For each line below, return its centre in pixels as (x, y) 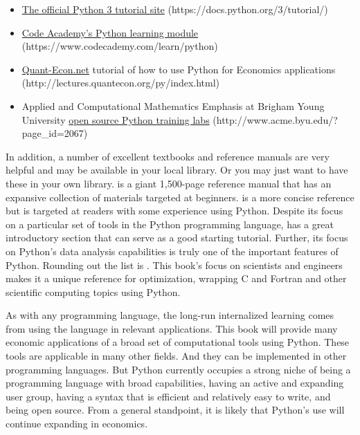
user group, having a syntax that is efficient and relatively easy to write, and (168, 396)
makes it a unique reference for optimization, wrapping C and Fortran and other (176, 278)
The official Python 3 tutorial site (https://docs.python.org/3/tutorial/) (175, 9)
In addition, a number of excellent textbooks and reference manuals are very (168, 156)
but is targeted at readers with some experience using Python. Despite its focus (174, 211)
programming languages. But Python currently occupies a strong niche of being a (178, 369)
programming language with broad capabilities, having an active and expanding (175, 383)
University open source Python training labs (116, 119)
